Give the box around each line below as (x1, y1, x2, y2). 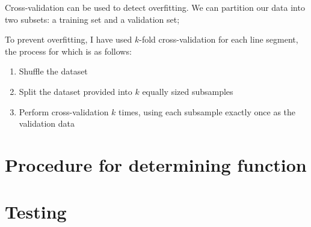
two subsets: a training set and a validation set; (5, 13, 180, 25)
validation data (19, 117, 75, 130)
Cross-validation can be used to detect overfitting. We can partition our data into (5, 1, 305, 13)
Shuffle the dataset (19, 65, 88, 77)
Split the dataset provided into (19, 85, 132, 97)
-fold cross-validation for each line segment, (139, 33, 298, 46)
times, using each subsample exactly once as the (119, 105, 296, 118)
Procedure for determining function (5, 152, 307, 177)
